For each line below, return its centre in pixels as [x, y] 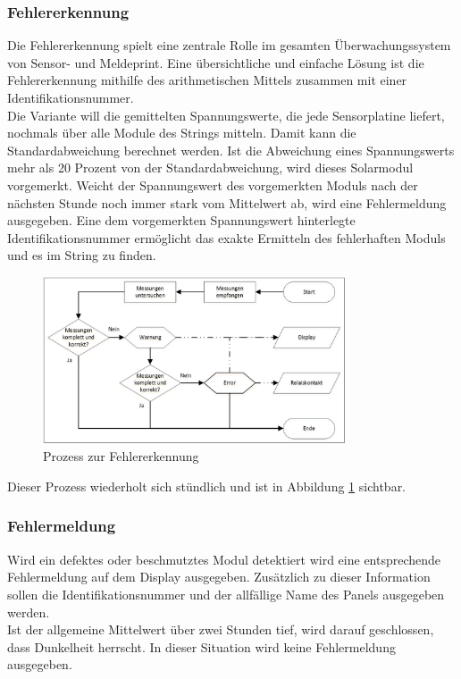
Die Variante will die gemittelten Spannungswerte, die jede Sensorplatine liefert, [226, 115]
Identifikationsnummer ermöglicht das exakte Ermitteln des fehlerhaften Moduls [226, 237]
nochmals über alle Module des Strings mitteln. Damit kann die [182, 133]
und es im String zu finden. [82, 255]
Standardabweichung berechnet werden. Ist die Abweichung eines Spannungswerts [231, 150]
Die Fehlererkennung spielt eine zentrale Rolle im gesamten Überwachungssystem [229, 45]
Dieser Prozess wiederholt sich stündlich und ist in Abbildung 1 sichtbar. [207, 486]
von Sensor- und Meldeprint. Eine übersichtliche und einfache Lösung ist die [216, 62]
